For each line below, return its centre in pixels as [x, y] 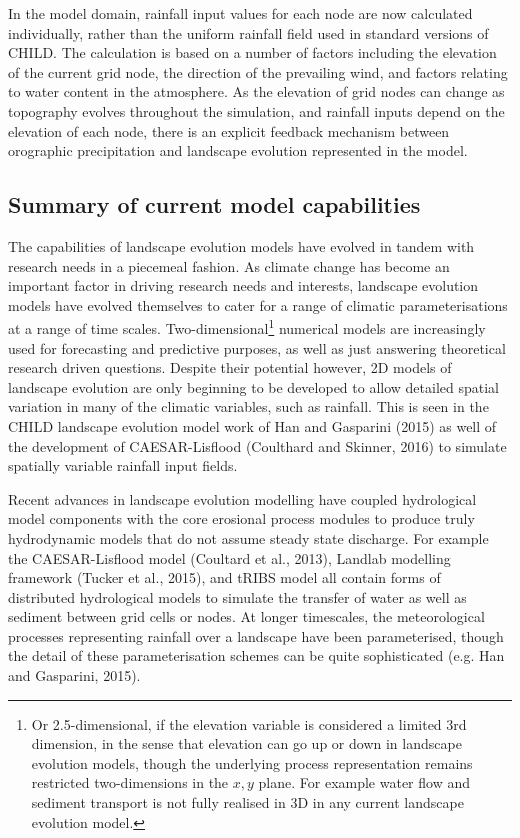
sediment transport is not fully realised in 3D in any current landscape [247, 802]
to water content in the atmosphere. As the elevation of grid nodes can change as [256, 91]
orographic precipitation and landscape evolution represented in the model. [238, 150]
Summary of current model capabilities [214, 204]
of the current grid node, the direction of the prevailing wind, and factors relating [258, 71]
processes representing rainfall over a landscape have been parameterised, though [256, 635]
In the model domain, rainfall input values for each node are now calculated [240, 13]
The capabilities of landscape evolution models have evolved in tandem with [241, 245]
